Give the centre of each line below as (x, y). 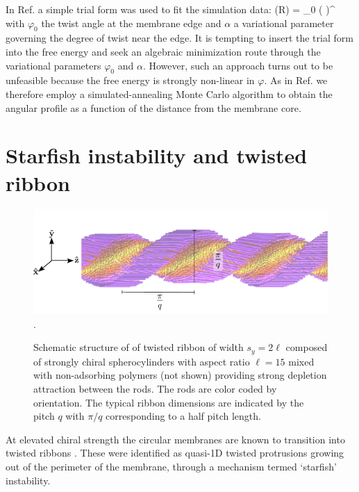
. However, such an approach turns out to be (238, 65)
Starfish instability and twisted (157, 155)
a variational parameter (284, 23)
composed (307, 347)
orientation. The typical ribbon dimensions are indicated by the (169, 402)
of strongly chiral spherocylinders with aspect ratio (142, 361)
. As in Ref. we (296, 80)
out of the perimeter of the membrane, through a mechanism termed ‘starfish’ (171, 467)
